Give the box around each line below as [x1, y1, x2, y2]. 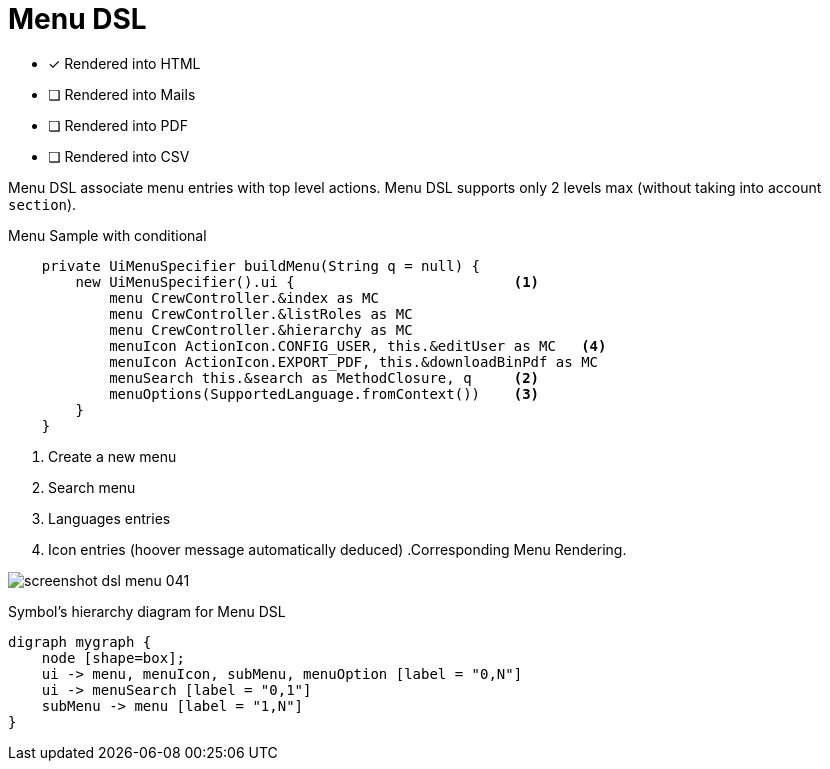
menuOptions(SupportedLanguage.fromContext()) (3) [109, 385, 540, 402]
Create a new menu [48, 447, 177, 465]
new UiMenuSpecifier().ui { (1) [75, 273, 540, 290]
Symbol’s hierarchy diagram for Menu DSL [8, 602, 286, 620]
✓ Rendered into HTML [48, 54, 201, 72]
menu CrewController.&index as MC [109, 289, 379, 306]
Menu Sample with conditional [8, 226, 207, 244]
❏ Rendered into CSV [48, 147, 190, 165]
